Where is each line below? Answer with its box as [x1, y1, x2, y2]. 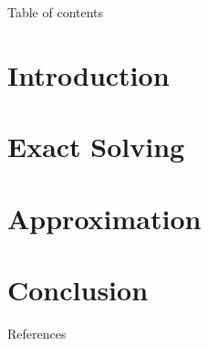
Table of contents [7, 3, 104, 21]
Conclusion [7, 270, 149, 308]
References [7, 323, 67, 342]
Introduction [7, 56, 170, 93]
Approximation [7, 199, 202, 236]
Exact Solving [7, 128, 185, 165]
